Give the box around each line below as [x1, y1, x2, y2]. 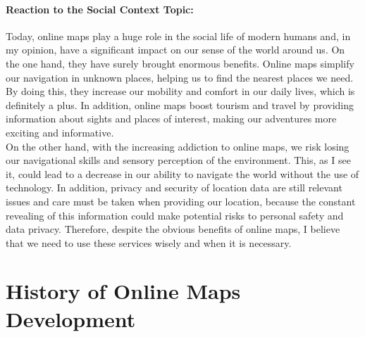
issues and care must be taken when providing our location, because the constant [6, 193, 356, 208]
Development [6, 304, 136, 333]
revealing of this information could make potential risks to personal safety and [6, 208, 344, 222]
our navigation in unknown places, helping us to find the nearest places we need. [6, 70, 354, 84]
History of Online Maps [6, 276, 241, 305]
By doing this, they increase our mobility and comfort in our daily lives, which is [6, 84, 355, 98]
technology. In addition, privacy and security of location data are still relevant [6, 180, 342, 195]
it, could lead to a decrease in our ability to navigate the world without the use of [6, 166, 359, 181]
